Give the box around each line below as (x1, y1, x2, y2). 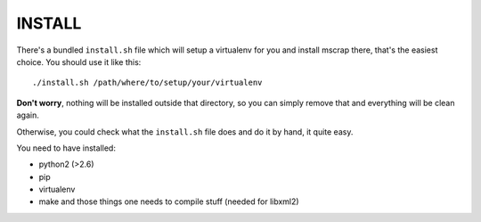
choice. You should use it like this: (16, 56, 142, 67)
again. (16, 110, 40, 120)
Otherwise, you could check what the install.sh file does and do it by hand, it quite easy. (16, 126, 354, 137)
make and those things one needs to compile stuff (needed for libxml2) (38, 196, 299, 207)
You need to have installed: (16, 143, 116, 153)
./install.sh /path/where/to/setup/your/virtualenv (32, 78, 263, 88)
